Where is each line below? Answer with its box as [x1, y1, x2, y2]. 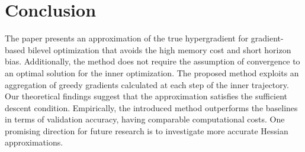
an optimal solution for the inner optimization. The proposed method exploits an [5, 66, 299, 79]
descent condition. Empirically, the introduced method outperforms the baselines [5, 101, 298, 114]
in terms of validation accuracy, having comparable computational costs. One [5, 113, 285, 125]
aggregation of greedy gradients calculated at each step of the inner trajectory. [5, 78, 289, 90]
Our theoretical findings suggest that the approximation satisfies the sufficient [5, 90, 288, 102]
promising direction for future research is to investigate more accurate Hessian [5, 124, 288, 137]
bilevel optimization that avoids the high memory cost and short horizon [27, 43, 291, 56]
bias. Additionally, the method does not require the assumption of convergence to [5, 55, 300, 67]
